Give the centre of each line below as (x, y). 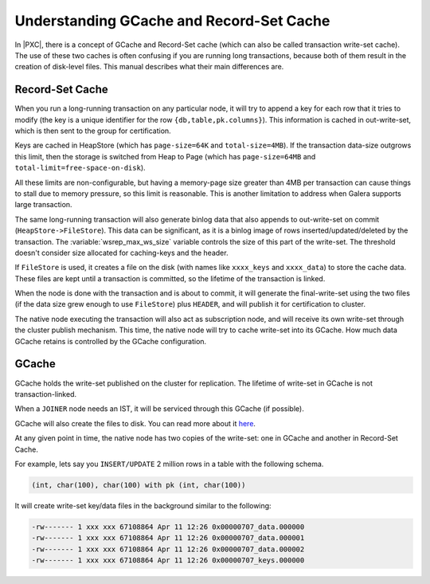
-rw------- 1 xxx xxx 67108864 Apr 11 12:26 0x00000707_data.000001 (168, 538)
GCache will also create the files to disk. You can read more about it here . (135, 423)
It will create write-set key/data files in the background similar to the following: (143, 505)
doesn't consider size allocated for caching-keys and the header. (121, 253)
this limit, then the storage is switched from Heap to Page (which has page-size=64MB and (165, 156)
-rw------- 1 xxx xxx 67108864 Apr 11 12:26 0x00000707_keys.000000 (168, 560)
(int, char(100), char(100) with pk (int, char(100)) (139, 485)
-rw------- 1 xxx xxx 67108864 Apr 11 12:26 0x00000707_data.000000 (168, 527)
